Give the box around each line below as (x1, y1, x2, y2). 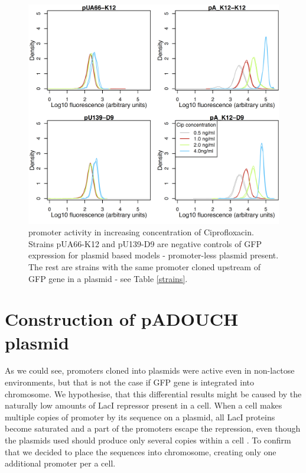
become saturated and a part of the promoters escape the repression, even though (5, 422, 301, 435)
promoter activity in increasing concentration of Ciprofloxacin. (28, 226, 254, 238)
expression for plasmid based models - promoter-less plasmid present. (28, 249, 279, 261)
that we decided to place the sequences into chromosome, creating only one (5, 445, 276, 458)
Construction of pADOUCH (5, 307, 239, 331)
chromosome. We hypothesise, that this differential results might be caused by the (5, 387, 302, 400)
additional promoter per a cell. (5, 457, 116, 469)
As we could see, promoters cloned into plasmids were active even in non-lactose (5, 364, 295, 377)
